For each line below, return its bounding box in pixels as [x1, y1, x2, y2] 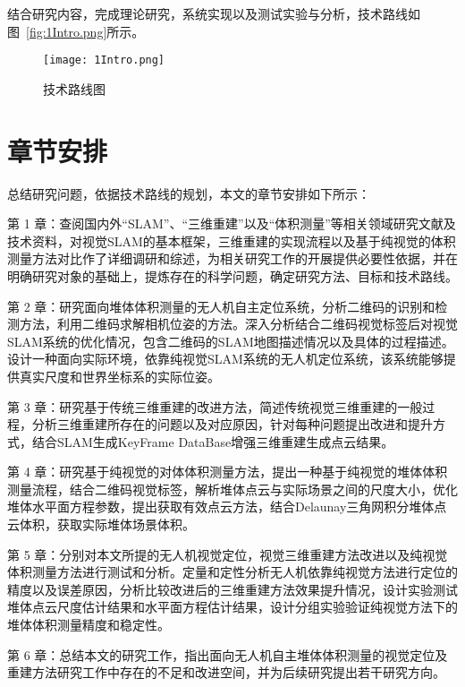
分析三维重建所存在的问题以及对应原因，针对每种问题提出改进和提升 [31, 415, 433, 434]
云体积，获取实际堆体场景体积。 [7, 515, 195, 534]
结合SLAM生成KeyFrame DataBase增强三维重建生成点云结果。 [31, 432, 394, 451]
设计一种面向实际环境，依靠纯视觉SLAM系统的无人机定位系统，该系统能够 [7, 349, 444, 368]
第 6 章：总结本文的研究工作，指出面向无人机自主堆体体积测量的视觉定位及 [7, 645, 448, 664]
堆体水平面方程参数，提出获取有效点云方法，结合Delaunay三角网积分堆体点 [7, 497, 447, 516]
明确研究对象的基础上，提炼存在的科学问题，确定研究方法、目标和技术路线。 [7, 266, 458, 285]
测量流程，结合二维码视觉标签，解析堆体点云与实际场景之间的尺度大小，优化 [7, 479, 458, 498]
